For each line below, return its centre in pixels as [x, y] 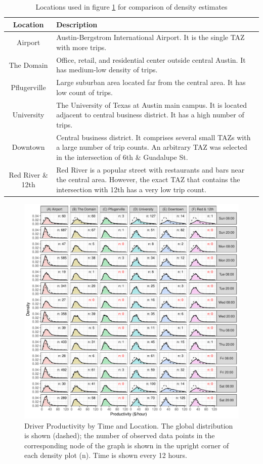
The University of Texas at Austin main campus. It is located [152, 104]
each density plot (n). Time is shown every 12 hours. [106, 455]
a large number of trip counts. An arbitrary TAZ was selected [152, 147]
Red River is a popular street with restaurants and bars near [150, 169]
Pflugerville [28, 87]
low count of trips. [84, 92]
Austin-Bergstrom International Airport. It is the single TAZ [150, 37]
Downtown [28, 147]
